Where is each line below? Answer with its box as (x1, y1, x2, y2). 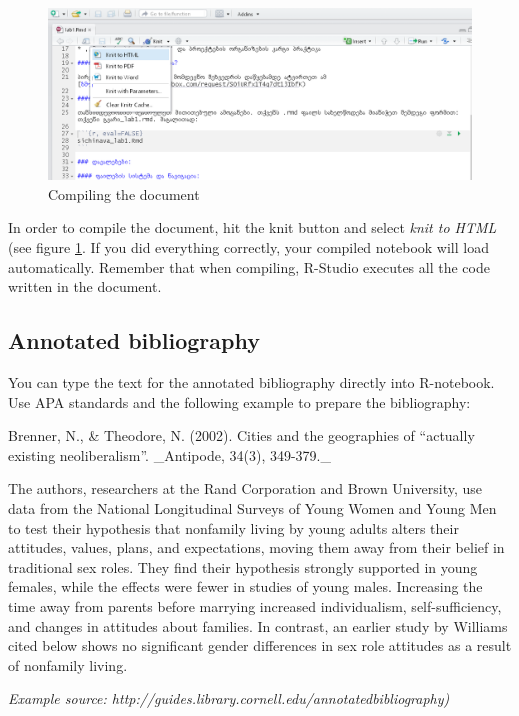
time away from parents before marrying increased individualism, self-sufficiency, (8, 595, 502, 616)
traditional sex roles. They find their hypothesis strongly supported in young (8, 556, 478, 577)
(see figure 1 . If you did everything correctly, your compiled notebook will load (8, 237, 489, 258)
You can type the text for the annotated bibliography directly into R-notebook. (8, 372, 495, 393)
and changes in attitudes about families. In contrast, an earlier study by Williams (8, 615, 508, 636)
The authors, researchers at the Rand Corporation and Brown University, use (8, 478, 482, 499)
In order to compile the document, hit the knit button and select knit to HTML (8, 217, 497, 238)
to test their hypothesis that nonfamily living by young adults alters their (8, 517, 459, 538)
